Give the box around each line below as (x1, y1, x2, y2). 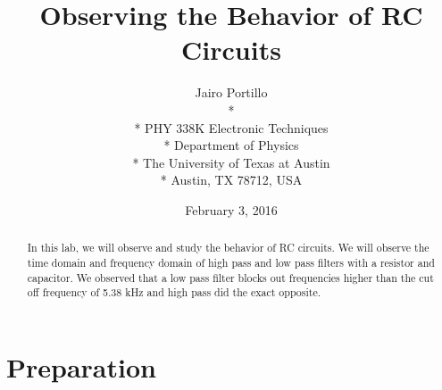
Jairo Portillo (195, 83, 268, 102)
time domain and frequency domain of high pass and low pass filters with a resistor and (27, 254, 435, 270)
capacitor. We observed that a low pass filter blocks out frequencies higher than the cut (27, 270, 434, 285)
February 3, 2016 (185, 200, 278, 219)
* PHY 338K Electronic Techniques (134, 118, 329, 137)
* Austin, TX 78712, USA (160, 170, 303, 189)
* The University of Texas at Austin (132, 153, 330, 171)
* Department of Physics (163, 136, 299, 154)
